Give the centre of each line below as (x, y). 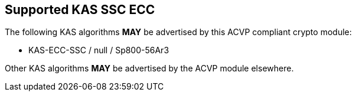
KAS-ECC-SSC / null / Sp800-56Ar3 (99, 50)
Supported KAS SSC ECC (80, 10)
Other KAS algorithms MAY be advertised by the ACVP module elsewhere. (149, 68)
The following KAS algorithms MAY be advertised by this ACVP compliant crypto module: (178, 32)
